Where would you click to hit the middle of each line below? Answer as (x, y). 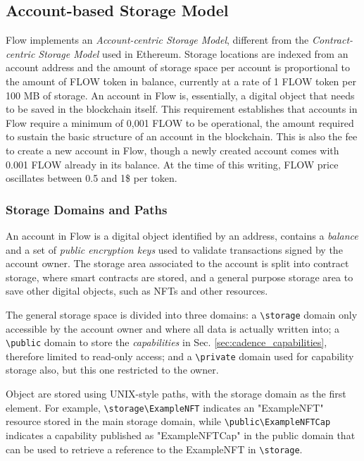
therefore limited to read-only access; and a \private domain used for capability (180, 356)
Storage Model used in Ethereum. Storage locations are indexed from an (193, 53)
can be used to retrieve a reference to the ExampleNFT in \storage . (154, 449)
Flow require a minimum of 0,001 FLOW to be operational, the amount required (180, 122)
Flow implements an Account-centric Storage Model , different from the (157, 40)
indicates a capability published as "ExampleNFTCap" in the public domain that (181, 435)
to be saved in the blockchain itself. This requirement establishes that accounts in (182, 109)
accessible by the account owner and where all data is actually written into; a (172, 328)
